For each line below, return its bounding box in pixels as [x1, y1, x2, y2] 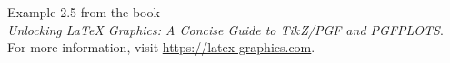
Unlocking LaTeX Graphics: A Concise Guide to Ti [7, 20, 294, 39]
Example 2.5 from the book [7, 3, 160, 21]
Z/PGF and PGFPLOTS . [300, 20, 444, 39]
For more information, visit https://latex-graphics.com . [7, 38, 315, 57]
